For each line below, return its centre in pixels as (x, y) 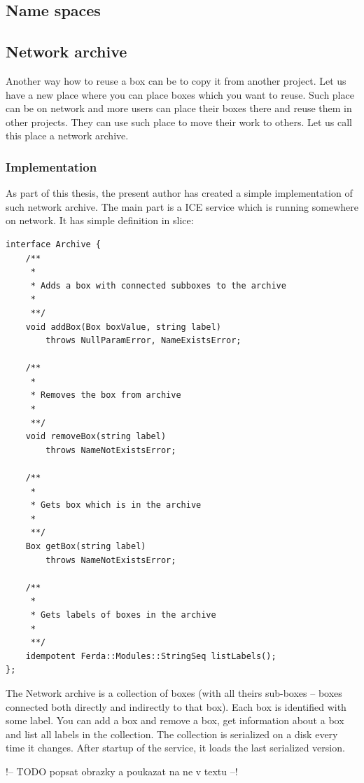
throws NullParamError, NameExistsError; (143, 341)
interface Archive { (54, 244)
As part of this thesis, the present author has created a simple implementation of (179, 193)
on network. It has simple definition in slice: (100, 220)
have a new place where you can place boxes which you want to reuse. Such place (180, 94)
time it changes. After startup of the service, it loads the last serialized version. (175, 748)
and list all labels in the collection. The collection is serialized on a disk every (172, 734)
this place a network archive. (67, 136)
